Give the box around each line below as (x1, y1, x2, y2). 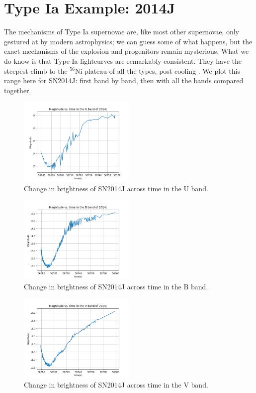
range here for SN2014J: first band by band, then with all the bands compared (4, 75, 244, 86)
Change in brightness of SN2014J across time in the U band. (24, 183, 208, 193)
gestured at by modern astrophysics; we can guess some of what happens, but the (4, 36, 253, 46)
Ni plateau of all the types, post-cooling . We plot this (75, 65, 240, 76)
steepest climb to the (4, 65, 68, 76)
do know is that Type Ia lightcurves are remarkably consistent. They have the (4, 55, 242, 66)
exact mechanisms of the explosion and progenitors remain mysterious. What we (4, 46, 249, 56)
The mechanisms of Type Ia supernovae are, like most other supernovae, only (4, 26, 239, 37)
